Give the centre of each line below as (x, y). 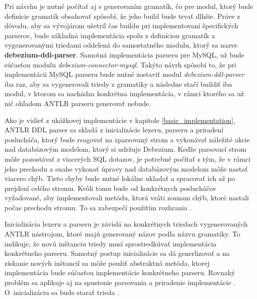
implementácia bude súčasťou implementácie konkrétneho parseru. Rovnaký (120, 272)
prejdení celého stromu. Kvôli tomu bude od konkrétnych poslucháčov (111, 188)
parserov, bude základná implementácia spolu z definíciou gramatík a (110, 35)
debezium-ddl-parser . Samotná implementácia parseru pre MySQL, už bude (125, 54)
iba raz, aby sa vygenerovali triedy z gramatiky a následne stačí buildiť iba (119, 84)
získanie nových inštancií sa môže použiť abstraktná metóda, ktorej (107, 263)
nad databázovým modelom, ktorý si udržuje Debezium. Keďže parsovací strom (126, 149)
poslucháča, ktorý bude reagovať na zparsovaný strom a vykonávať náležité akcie (127, 139)
